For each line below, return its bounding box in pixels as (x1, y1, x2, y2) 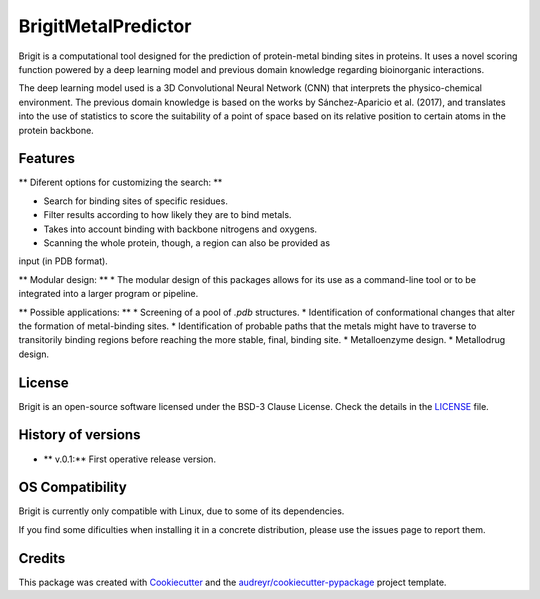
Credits (18, 550, 66, 567)
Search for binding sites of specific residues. (43, 195, 229, 207)
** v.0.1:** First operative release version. (43, 453, 217, 465)
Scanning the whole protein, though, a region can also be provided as (43, 236, 330, 249)
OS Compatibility (18, 479, 127, 496)
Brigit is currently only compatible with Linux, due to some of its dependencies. (18, 505, 345, 517)
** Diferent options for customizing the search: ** (18, 176, 223, 189)
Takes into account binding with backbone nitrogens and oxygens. (43, 223, 318, 235)
